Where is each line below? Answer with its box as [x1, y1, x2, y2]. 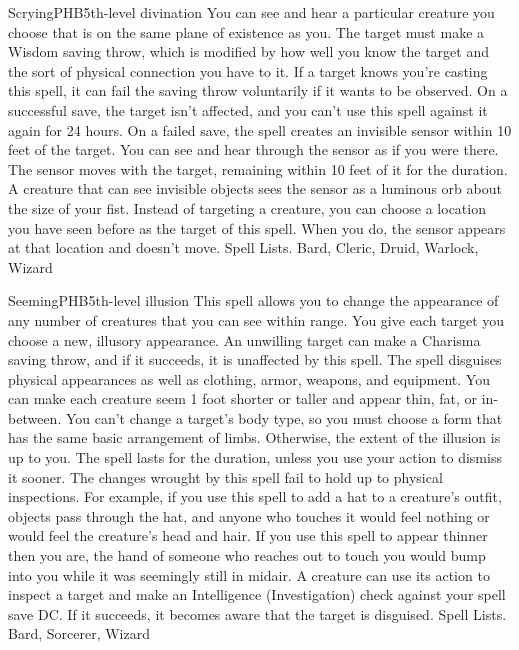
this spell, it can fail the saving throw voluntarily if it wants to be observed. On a [8, 80, 508, 101]
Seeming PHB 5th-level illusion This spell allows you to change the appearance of [8, 290, 499, 311]
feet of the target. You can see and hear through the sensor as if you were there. [8, 139, 499, 160]
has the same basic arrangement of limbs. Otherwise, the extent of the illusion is [8, 427, 501, 448]
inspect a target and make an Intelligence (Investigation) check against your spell [8, 584, 506, 605]
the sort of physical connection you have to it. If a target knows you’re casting [8, 60, 488, 81]
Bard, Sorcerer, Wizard [8, 623, 150, 644]
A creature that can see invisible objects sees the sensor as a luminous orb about [8, 178, 502, 199]
